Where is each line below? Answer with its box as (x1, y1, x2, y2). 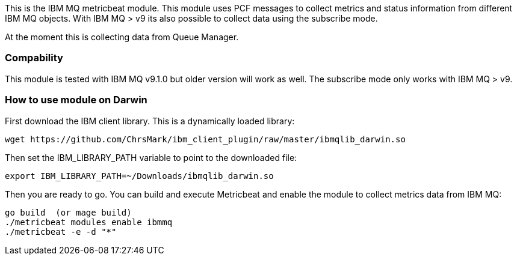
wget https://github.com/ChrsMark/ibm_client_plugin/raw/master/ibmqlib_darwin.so (5, 134, 406, 144)
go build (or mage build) (5, 207, 132, 217)
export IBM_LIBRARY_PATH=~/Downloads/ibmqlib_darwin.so (5, 171, 274, 181)
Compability (5, 52, 63, 64)
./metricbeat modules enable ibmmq (5, 217, 173, 227)
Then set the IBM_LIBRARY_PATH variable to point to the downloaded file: (5, 152, 297, 163)
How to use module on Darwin (5, 94, 147, 106)
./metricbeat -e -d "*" (5, 226, 117, 237)
